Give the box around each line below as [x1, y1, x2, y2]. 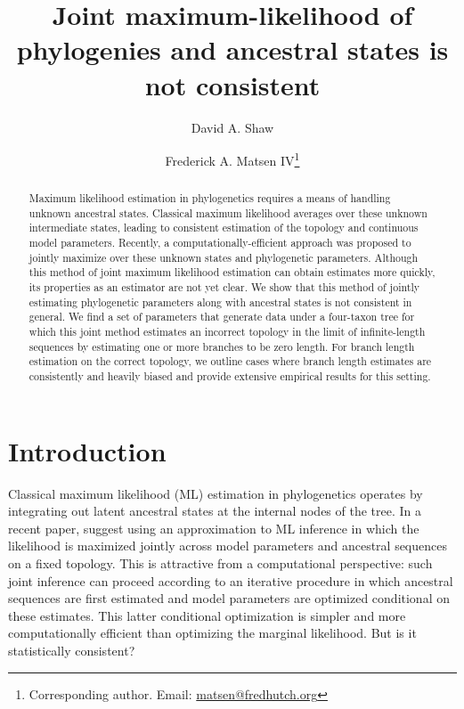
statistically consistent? [8, 640, 135, 659]
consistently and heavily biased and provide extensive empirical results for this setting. [28, 369, 431, 384]
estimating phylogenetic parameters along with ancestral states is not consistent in [28, 294, 412, 309]
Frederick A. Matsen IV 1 [165, 149, 300, 169]
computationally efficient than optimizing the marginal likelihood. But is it [8, 623, 417, 642]
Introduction [8, 432, 167, 469]
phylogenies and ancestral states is [16, 31, 449, 68]
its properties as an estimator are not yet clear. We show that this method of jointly [28, 280, 419, 295]
